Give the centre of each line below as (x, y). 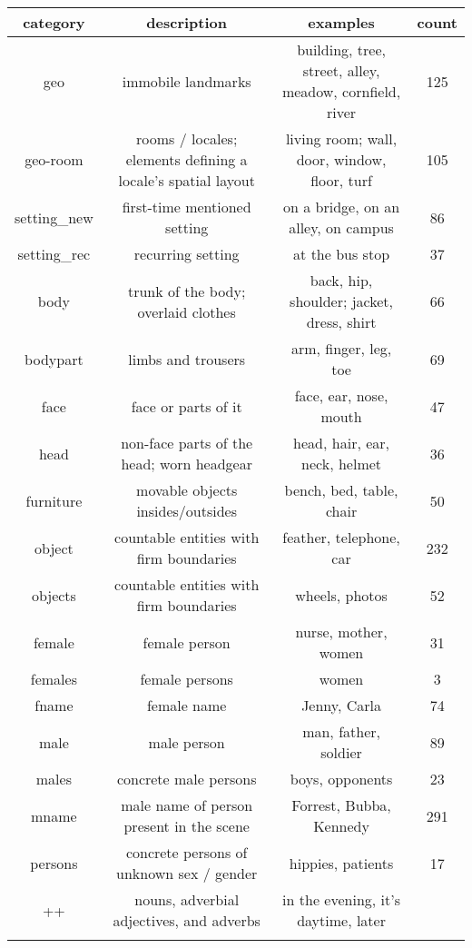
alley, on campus (341, 227)
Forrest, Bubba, (341, 805)
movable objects (187, 490)
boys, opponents (341, 779)
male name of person (187, 805)
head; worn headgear (187, 464)
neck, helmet (342, 464)
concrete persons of (187, 852)
